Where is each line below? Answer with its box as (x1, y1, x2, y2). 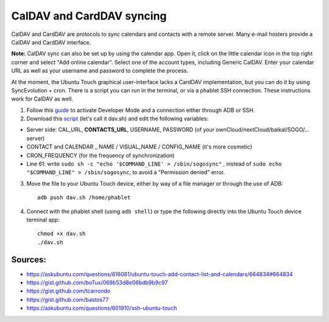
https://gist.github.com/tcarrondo (26, 287, 111, 295)
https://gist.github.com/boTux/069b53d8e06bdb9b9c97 (26, 279, 168, 286)
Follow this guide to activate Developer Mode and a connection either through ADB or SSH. (26, 107, 255, 114)
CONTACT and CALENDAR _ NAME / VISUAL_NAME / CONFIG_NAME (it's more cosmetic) (26, 143, 253, 150)
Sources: (11, 254, 47, 265)
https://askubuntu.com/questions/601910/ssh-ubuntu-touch (26, 304, 177, 312)
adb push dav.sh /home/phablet (37, 194, 131, 201)
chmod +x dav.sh (37, 230, 86, 237)
